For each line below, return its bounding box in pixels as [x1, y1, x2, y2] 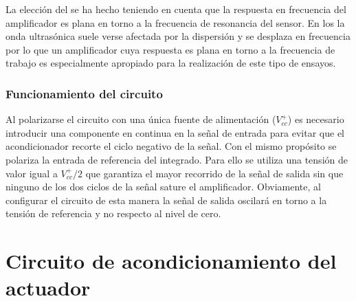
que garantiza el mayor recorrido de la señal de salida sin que [85, 166, 344, 180]
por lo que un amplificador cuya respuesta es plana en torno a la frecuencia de [5, 42, 335, 56]
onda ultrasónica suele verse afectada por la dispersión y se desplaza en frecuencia [5, 29, 351, 43]
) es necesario [287, 112, 344, 126]
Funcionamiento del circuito [5, 85, 163, 102]
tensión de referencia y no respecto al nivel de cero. [5, 206, 221, 221]
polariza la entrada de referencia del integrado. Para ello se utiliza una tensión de [5, 152, 348, 166]
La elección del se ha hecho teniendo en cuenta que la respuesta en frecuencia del [5, 2, 346, 16]
